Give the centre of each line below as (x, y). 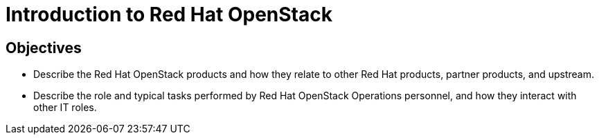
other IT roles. (65, 108)
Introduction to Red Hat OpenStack (169, 14)
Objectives (44, 48)
